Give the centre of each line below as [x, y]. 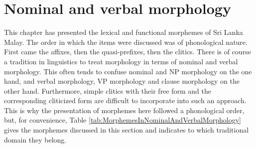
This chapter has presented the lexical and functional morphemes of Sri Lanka [124, 32]
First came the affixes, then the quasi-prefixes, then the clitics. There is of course [128, 52]
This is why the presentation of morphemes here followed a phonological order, [124, 110]
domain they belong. [35, 139]
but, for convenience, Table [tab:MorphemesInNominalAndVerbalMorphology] [123, 120]
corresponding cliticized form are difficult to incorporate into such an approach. [125, 100]
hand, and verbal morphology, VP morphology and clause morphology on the [122, 81]
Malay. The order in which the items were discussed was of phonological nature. [126, 42]
